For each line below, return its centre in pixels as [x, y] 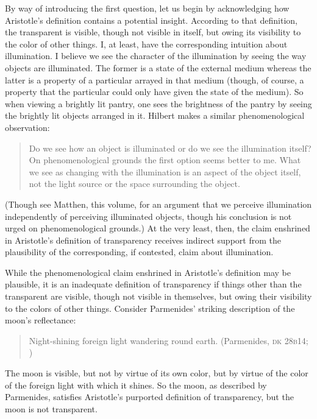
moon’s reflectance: [41, 320]
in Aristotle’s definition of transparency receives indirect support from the [143, 240]
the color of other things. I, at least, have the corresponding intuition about [146, 44]
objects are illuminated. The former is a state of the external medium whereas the [158, 67]
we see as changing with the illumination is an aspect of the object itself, [165, 171]
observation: [27, 127]
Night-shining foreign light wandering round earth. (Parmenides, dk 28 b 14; [169, 340]
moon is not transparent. [51, 408]
